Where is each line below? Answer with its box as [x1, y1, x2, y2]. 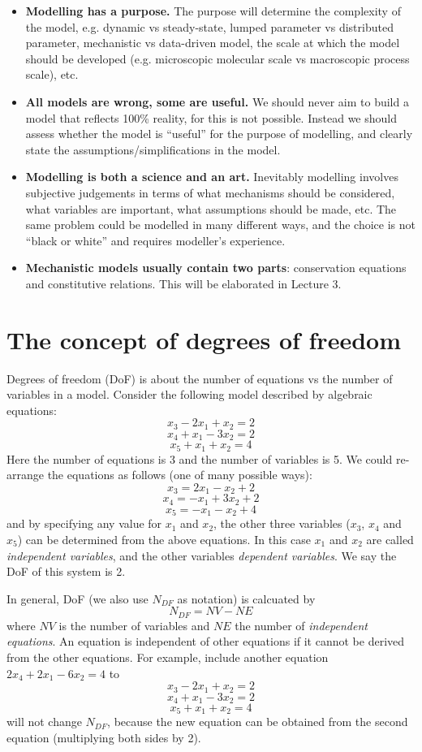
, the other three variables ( [213, 515, 351, 532]
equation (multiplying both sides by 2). [6, 729, 201, 746]
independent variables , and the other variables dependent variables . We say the [6, 547, 397, 564]
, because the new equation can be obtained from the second [107, 713, 408, 730]
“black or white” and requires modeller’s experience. [25, 231, 286, 249]
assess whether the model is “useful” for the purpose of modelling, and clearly [25, 125, 413, 142]
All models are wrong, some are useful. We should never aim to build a [25, 93, 409, 110]
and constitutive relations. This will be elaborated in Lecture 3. [25, 274, 342, 292]
